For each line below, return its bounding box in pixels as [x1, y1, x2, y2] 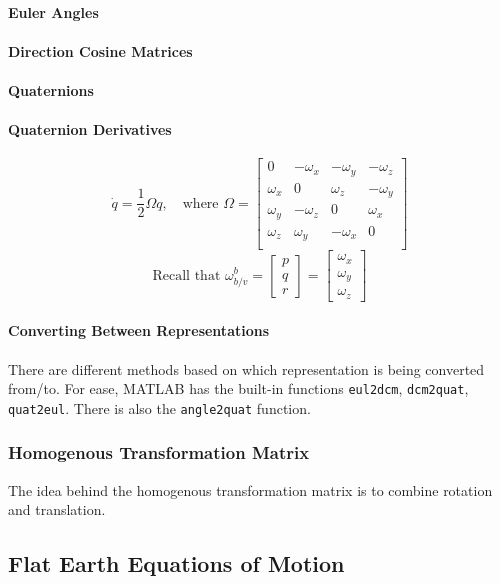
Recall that [152, 268, 221, 283]
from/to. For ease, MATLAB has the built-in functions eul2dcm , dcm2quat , [8, 378, 469, 399]
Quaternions [8, 79, 94, 100]
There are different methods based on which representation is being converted [8, 358, 485, 379]
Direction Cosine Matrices [8, 40, 193, 61]
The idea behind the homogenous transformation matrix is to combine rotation [8, 479, 493, 500]
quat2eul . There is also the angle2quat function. [8, 397, 311, 418]
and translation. [8, 499, 106, 520]
